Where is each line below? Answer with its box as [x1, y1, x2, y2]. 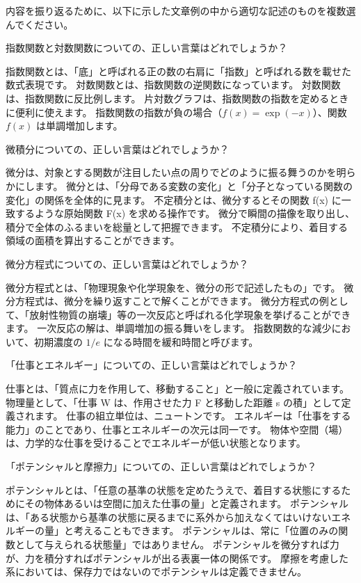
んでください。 [6, 17, 74, 31]
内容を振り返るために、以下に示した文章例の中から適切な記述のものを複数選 [6, 3, 356, 17]
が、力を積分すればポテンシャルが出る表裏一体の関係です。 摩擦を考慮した [6, 550, 348, 565]
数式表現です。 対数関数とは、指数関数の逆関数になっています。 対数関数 [6, 77, 341, 92]
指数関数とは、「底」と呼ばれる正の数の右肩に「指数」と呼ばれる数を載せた [6, 63, 351, 78]
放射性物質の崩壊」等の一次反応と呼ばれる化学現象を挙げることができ [29, 307, 351, 321]
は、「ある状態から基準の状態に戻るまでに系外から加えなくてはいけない [6, 509, 332, 524]
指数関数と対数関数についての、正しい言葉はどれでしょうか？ [6, 40, 288, 55]
